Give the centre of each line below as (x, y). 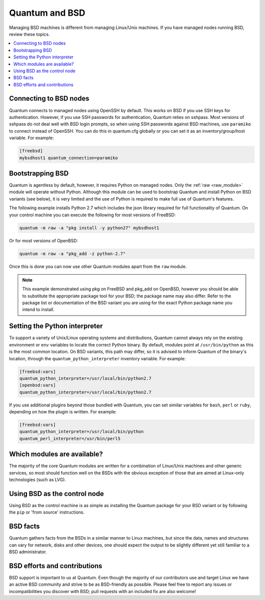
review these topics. (29, 34)
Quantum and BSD (47, 13)
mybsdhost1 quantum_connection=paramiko (68, 158)
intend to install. (39, 310)
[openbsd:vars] (38, 385)
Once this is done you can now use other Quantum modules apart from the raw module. (98, 266)
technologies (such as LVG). (38, 480)
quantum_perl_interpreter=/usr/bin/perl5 (70, 438)
